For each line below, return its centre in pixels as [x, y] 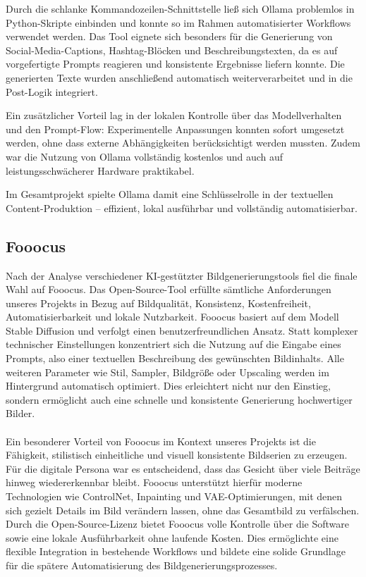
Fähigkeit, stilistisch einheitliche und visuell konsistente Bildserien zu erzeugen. [177, 455]
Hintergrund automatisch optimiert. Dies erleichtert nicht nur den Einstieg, [168, 386]
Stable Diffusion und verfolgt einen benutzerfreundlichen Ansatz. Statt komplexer [182, 330]
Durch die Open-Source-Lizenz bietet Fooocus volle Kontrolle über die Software [177, 524]
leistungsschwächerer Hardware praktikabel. [100, 170]
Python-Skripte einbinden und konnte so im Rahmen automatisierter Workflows [178, 22]
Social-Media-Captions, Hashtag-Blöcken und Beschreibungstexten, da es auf [172, 50]
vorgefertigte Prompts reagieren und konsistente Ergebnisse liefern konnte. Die [175, 64]
